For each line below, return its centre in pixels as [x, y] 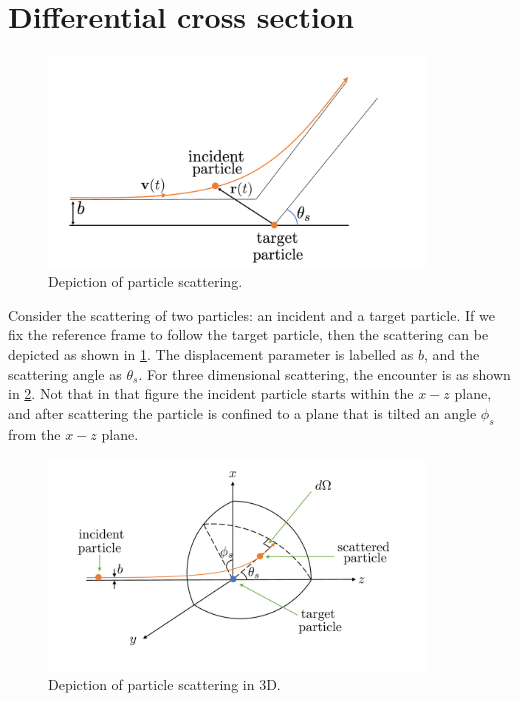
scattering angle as [65, 373]
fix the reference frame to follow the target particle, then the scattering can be [248, 334]
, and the [451, 354]
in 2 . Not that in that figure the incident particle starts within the [211, 393]
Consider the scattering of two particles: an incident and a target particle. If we [251, 314]
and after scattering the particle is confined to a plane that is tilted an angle [242, 412]
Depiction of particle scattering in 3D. [164, 684]
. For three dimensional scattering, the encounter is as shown [324, 373]
